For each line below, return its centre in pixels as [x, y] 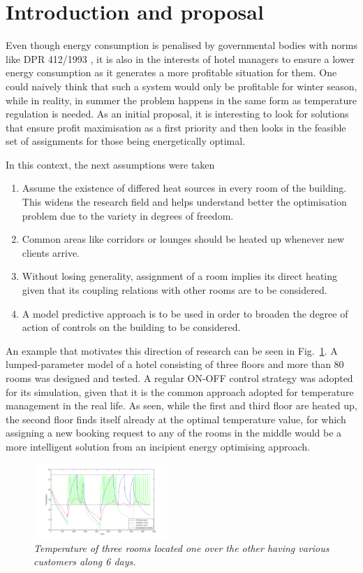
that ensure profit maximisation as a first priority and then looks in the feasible [176, 127]
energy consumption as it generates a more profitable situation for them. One [171, 72]
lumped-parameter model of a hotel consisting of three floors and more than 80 [175, 364]
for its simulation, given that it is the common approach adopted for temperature [180, 391]
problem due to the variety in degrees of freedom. [128, 215]
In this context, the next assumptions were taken [110, 164]
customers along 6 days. [85, 561]
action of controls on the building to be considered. [131, 327]
